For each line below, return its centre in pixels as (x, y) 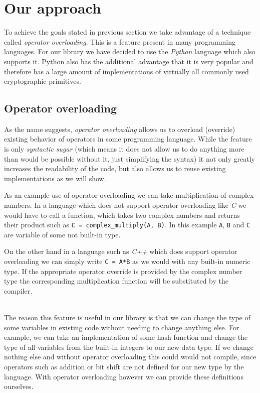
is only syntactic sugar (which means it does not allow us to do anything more (124, 149)
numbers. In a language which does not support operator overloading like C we (125, 205)
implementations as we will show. (55, 178)
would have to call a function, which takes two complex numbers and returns (122, 215)
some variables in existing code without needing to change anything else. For (122, 327)
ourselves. (19, 386)
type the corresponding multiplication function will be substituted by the (116, 281)
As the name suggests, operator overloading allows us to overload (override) (120, 129)
